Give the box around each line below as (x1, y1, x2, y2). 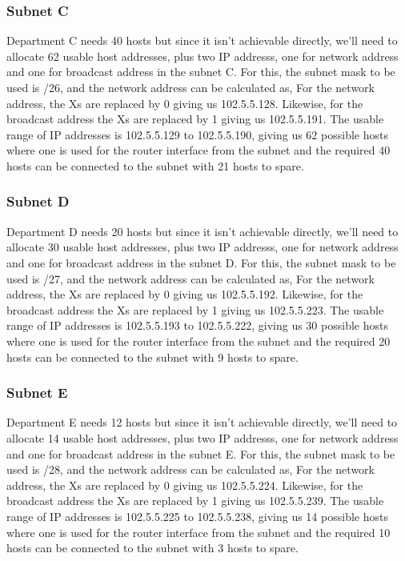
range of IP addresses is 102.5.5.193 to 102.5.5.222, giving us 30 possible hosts (6, 317, 388, 334)
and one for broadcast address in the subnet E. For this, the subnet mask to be (6, 445, 395, 462)
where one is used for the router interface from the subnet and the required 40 (6, 142, 391, 158)
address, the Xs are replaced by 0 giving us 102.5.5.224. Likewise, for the (6, 476, 363, 493)
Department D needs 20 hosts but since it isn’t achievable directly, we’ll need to (6, 222, 399, 239)
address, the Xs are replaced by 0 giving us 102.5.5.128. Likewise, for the (6, 94, 363, 111)
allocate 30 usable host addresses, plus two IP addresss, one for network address (6, 238, 399, 255)
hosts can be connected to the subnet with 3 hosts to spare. (6, 539, 299, 556)
